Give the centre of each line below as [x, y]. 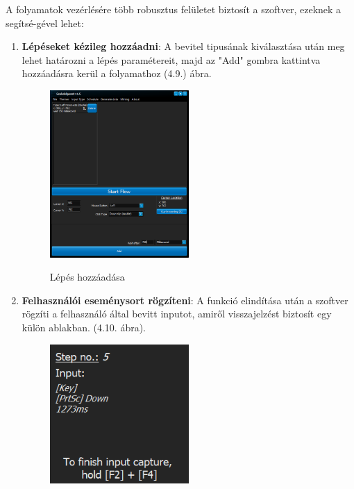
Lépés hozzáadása [87, 277]
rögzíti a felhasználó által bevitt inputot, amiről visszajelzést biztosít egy [177, 314]
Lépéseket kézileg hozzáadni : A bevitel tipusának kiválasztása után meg [183, 46]
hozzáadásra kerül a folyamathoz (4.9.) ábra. [117, 73]
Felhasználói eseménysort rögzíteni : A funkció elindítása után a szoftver [185, 300]
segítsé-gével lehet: [45, 23]
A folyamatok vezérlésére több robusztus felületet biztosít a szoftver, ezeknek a [174, 9]
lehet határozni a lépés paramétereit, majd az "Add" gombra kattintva [171, 59]
